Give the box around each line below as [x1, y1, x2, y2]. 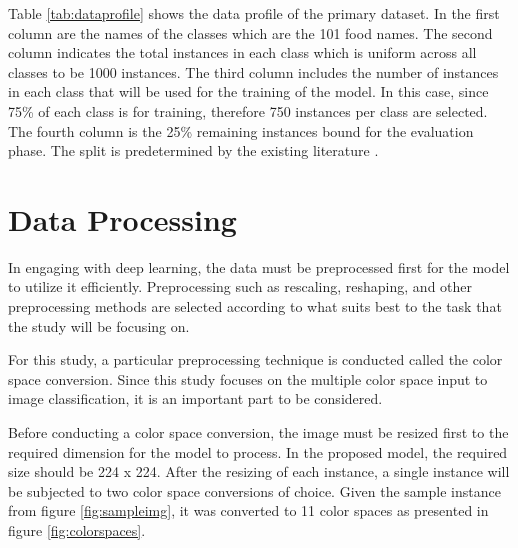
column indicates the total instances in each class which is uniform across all [8, 42, 477, 63]
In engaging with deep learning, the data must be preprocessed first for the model [8, 256, 510, 277]
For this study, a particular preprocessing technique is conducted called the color [8, 349, 503, 370]
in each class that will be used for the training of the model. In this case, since [8, 81, 489, 102]
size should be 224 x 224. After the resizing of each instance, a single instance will [8, 461, 510, 482]
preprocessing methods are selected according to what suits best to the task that [8, 296, 502, 317]
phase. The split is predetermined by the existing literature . [8, 140, 379, 161]
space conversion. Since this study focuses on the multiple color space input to [8, 368, 488, 389]
